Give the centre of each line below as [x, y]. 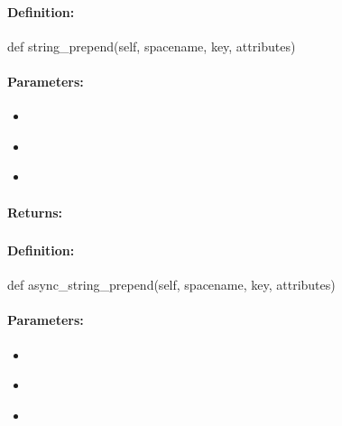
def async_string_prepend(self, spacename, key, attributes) [171, 285]
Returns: [35, 212]
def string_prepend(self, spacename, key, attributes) [152, 46]
